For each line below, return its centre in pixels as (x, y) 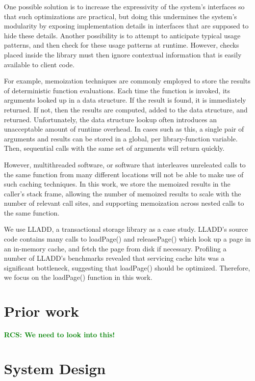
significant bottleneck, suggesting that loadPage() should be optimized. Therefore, (127, 267)
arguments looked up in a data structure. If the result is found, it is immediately (125, 100)
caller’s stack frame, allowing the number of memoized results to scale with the (123, 193)
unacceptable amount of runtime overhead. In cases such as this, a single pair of (124, 129)
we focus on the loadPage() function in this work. (78, 277)
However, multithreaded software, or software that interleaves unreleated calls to (125, 164)
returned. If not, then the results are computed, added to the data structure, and (126, 109)
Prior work (42, 311)
